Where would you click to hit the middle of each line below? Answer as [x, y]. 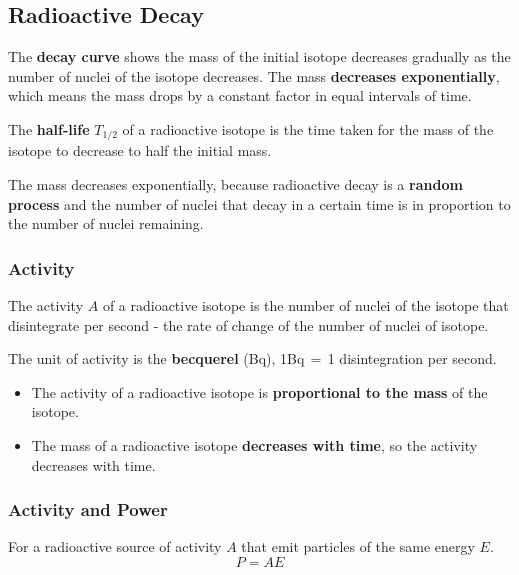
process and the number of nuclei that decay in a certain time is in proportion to [259, 203]
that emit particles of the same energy [358, 546]
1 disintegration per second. [412, 358]
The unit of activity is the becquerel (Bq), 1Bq [156, 358]
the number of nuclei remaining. [106, 223]
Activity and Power [88, 509]
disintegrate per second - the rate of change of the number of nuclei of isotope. [248, 324]
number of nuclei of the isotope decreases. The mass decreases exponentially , [254, 75]
